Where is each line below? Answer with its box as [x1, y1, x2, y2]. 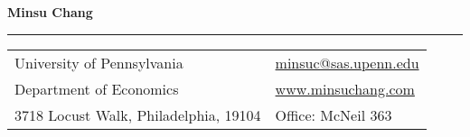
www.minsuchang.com [275, 78, 415, 99]
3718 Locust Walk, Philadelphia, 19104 [14, 104, 261, 125]
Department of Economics [14, 78, 179, 99]
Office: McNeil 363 [275, 104, 392, 125]
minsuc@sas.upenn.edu [275, 51, 419, 73]
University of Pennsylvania [14, 51, 183, 73]
